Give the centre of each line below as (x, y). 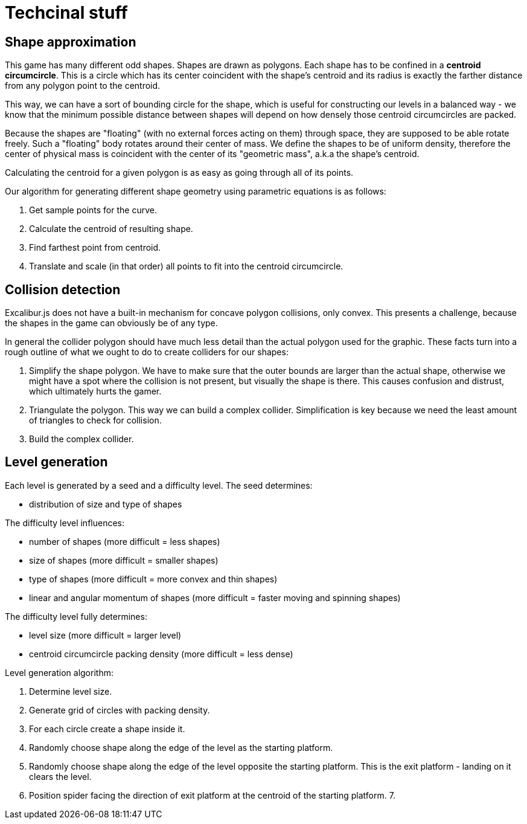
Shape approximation (71, 42)
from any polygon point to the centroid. (83, 86)
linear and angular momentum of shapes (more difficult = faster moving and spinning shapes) (215, 597)
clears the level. (60, 776)
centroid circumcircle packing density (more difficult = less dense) (161, 654)
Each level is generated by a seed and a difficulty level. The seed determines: (159, 485)
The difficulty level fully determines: (76, 616)
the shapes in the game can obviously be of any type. (111, 323)
